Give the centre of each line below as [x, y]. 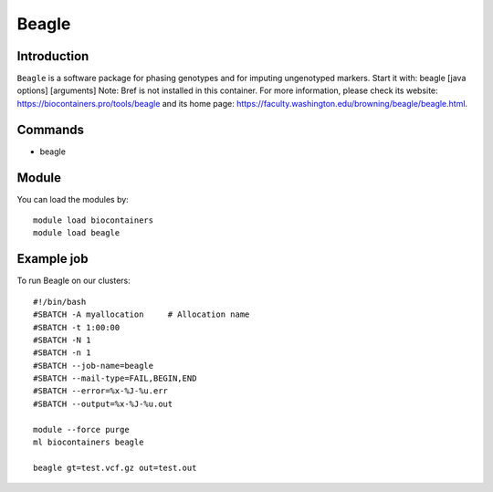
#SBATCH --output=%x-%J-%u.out [103, 403]
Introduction [53, 56]
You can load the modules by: [73, 199]
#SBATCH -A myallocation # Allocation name [142, 314]
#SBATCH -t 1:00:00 [77, 327]
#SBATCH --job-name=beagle [94, 366]
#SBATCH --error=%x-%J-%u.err [101, 391]
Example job [52, 259]
